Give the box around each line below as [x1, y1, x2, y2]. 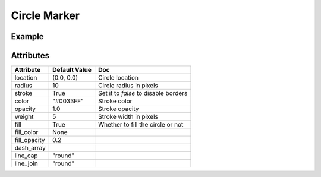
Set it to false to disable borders [98, 89, 188, 97]
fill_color [14, 128, 39, 137]
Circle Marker [11, 9, 80, 22]
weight [14, 113, 34, 121]
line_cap [14, 151, 38, 160]
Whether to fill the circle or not [98, 121, 184, 129]
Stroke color [98, 97, 133, 105]
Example [11, 31, 44, 42]
